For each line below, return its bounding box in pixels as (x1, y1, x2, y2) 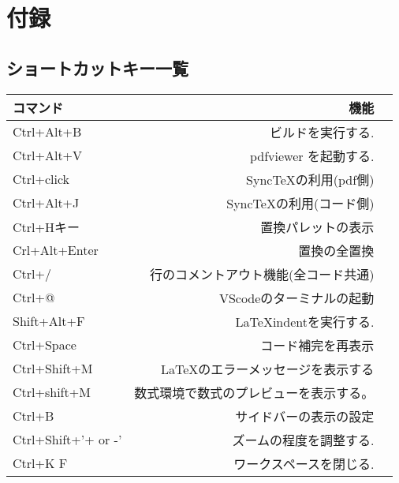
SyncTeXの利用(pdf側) (246, 170, 375, 189)
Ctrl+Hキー (13, 217, 80, 236)
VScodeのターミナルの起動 (218, 288, 375, 307)
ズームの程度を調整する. (232, 430, 375, 449)
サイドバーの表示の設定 (235, 406, 375, 425)
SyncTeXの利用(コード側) (226, 193, 375, 212)
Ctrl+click (13, 170, 70, 189)
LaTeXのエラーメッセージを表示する (161, 359, 375, 378)
